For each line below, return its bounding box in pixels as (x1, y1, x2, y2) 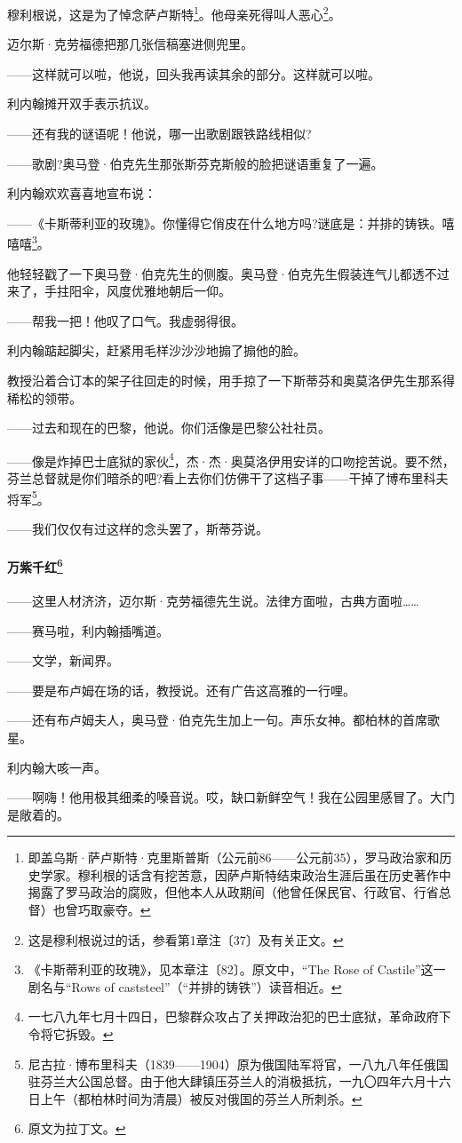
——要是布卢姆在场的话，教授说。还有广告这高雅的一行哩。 (7, 680, 355, 699)
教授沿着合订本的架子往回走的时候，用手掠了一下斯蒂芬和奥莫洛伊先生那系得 (7, 371, 455, 390)
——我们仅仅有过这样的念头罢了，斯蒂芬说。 (7, 519, 268, 537)
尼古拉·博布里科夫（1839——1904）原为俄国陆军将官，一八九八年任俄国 (28, 1054, 449, 1073)
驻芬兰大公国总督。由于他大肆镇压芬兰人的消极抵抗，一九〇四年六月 (28, 1072, 426, 1091)
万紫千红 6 (7, 555, 63, 575)
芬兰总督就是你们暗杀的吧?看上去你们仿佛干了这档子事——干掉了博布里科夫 (7, 469, 449, 488)
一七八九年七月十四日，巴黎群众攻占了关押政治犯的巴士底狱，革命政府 (28, 1007, 439, 1026)
